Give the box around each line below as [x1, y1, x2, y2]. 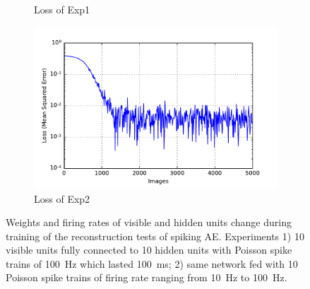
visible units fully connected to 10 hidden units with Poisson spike [6, 242, 292, 257]
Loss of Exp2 [34, 191, 90, 206]
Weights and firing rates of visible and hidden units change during [6, 215, 292, 230]
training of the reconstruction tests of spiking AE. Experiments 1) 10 [6, 228, 304, 243]
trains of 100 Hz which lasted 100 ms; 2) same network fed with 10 [6, 256, 298, 271]
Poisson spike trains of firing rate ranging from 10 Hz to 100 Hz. [6, 270, 287, 285]
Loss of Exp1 [34, 2, 90, 16]
